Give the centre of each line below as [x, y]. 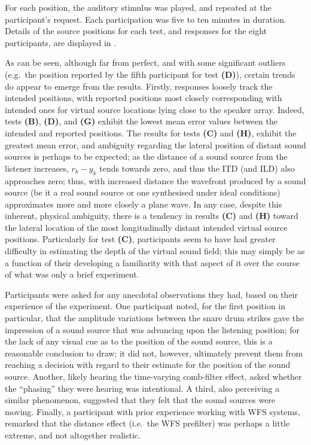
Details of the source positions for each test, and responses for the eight [136, 31]
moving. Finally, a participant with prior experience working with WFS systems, [153, 411]
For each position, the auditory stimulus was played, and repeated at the [138, 7]
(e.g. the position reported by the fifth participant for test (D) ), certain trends [150, 74]
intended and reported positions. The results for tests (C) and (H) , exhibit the [151, 132]
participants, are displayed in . [61, 42]
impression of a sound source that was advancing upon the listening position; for [153, 329]
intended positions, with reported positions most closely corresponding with [144, 98]
